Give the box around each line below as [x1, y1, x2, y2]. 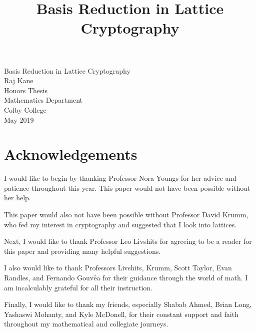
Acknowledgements [4, 144, 137, 164]
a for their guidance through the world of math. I [96, 272, 248, 282]
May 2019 [4, 114, 34, 125]
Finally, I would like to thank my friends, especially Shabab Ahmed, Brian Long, [4, 299, 252, 309]
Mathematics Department [4, 95, 83, 105]
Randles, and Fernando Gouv [4, 272, 94, 282]
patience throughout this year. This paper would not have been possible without [4, 182, 250, 193]
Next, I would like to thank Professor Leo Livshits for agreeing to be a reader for [4, 236, 252, 246]
